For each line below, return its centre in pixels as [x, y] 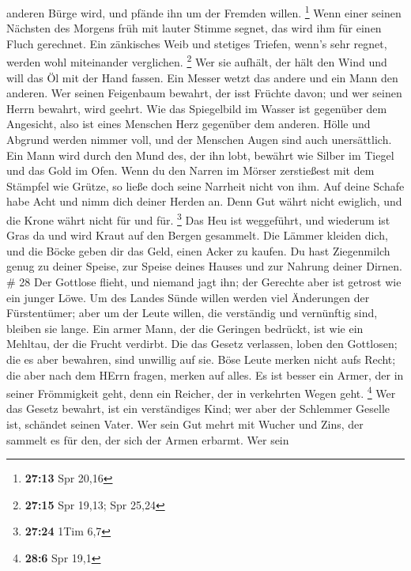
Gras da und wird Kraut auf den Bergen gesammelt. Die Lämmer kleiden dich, [197, 235]
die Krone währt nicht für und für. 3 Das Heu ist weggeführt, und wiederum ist [198, 219]
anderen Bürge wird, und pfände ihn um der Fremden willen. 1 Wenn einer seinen [204, 11]
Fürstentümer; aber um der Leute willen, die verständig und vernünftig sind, [192, 313]
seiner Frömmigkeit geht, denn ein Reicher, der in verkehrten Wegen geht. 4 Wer [201, 392]
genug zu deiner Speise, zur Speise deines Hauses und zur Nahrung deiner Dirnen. [204, 266]
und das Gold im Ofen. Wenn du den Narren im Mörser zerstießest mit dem [190, 170]
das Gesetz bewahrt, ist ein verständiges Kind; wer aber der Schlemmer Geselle [198, 408]
